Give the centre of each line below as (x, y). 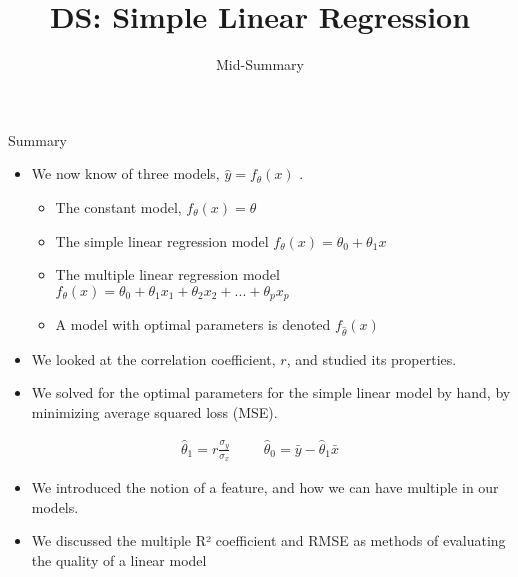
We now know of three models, (125, 173)
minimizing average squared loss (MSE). (154, 412)
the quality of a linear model (119, 559)
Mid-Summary (260, 64)
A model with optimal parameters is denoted (193, 324)
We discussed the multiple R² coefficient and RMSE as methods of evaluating (268, 540)
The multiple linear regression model (167, 274)
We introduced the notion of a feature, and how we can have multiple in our (265, 487)
